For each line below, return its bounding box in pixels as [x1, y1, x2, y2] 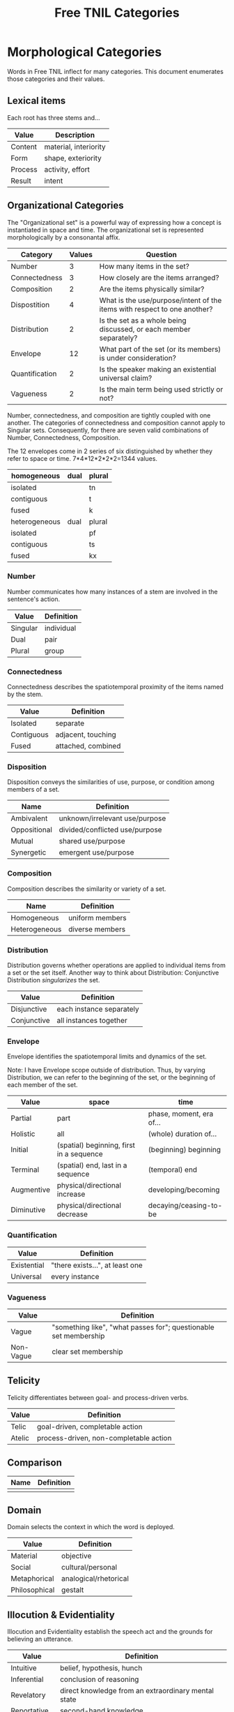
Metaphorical [10, 1574, 54, 1584]
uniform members [68, 913, 127, 922]
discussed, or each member [99, 324, 191, 334]
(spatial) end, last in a [56, 1160, 127, 1170]
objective [61, 1551, 92, 1561]
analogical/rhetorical [61, 1574, 129, 1584]
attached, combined [55, 741, 121, 751]
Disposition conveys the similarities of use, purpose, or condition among [7, 778, 214, 786]
